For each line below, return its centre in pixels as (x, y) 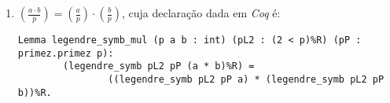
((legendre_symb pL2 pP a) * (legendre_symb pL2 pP (246, 79)
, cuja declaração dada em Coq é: (201, 13)
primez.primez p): (66, 53)
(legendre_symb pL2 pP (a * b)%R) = (159, 66)
